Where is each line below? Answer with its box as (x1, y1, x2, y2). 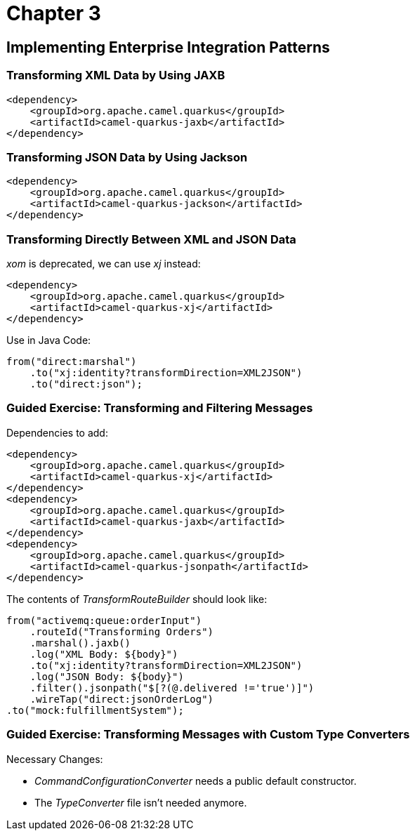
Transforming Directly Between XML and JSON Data (6, 232, 296, 246)
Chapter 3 (6, 1, 101, 25)
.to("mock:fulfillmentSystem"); (6, 704, 184, 716)
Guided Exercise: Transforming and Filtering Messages (6, 401, 313, 416)
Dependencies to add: (6, 426, 108, 439)
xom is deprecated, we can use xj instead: (6, 258, 201, 270)
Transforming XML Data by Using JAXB (6, 68, 225, 83)
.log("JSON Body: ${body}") (29, 670, 184, 682)
